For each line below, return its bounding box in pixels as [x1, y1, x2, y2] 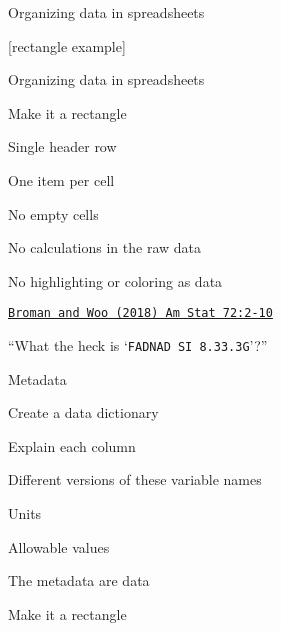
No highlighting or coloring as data [8, 270, 223, 291]
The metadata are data [8, 570, 150, 591]
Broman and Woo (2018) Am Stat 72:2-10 [8, 306, 273, 321]
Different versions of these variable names [8, 469, 262, 490]
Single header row [8, 136, 117, 157]
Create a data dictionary [8, 402, 159, 423]
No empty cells [8, 203, 99, 224]
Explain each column [8, 435, 136, 456]
